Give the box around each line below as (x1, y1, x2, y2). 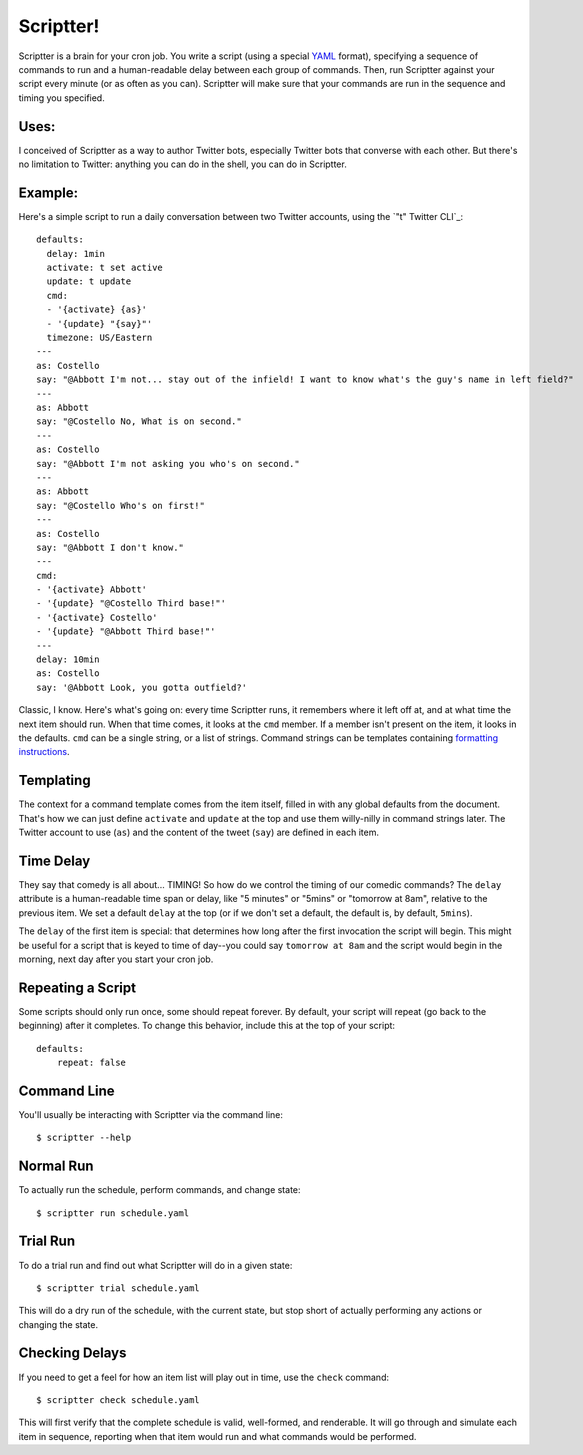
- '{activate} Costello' (36, 611, 158, 623)
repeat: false (56, 1057, 127, 1068)
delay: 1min (46, 248, 105, 259)
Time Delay (18, 852, 91, 869)
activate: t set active (46, 262, 164, 274)
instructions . (18, 746, 70, 758)
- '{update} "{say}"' (46, 318, 153, 329)
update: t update (46, 276, 132, 287)
